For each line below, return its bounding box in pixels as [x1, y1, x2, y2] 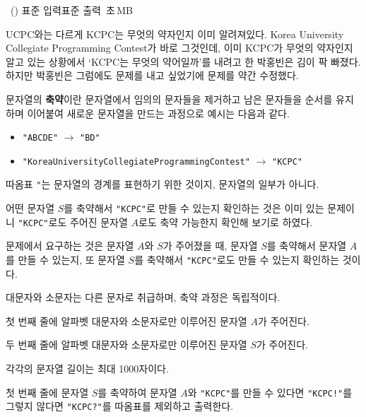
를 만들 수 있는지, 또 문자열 [6, 252, 125, 267]
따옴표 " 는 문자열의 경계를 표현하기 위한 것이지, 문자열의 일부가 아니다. [6, 177, 319, 192]
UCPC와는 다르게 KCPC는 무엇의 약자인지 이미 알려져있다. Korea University [6, 26, 344, 41]
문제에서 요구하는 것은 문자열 [6, 238, 134, 253]
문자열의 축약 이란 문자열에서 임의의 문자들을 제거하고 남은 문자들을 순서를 [6, 91, 333, 106]
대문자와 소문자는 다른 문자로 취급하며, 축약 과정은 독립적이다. [6, 290, 281, 305]
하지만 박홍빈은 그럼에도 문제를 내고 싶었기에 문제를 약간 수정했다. [6, 68, 299, 83]
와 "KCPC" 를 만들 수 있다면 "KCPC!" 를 [187, 384, 353, 399]
